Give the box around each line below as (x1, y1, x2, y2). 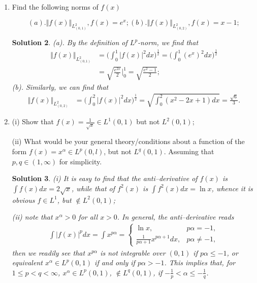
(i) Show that (12, 116, 54, 127)
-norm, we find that (138, 37, 199, 48)
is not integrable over (100, 247, 166, 258)
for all (78, 211, 98, 222)
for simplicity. (59, 156, 102, 166)
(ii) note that (12, 211, 53, 222)
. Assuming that (164, 146, 214, 156)
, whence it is (211, 183, 253, 193)
